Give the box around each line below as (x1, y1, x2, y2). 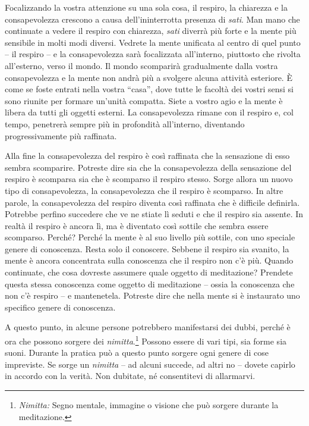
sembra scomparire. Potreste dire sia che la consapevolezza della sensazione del (5, 161, 292, 173)
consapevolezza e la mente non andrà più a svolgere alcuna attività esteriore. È (5, 71, 292, 83)
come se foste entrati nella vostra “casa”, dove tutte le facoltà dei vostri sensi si (5, 83, 294, 95)
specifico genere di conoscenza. (5, 300, 116, 313)
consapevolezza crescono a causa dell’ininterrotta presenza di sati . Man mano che (5, 12, 300, 25)
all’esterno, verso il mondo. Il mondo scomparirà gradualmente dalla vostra (5, 59, 278, 71)
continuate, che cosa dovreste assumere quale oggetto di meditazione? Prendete (5, 266, 293, 278)
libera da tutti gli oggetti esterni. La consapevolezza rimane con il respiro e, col (5, 106, 294, 118)
